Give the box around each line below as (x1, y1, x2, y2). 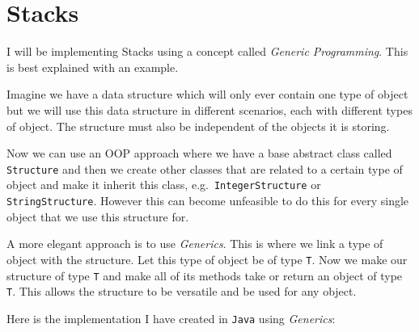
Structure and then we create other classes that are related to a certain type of (6, 160, 403, 177)
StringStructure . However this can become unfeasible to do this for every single (6, 192, 409, 208)
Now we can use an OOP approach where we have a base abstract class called (6, 145, 392, 162)
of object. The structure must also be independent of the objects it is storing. (6, 117, 390, 134)
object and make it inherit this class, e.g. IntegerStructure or (6, 176, 321, 193)
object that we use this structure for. (6, 208, 189, 225)
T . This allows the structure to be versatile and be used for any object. (6, 283, 357, 300)
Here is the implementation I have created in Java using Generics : (6, 309, 336, 326)
